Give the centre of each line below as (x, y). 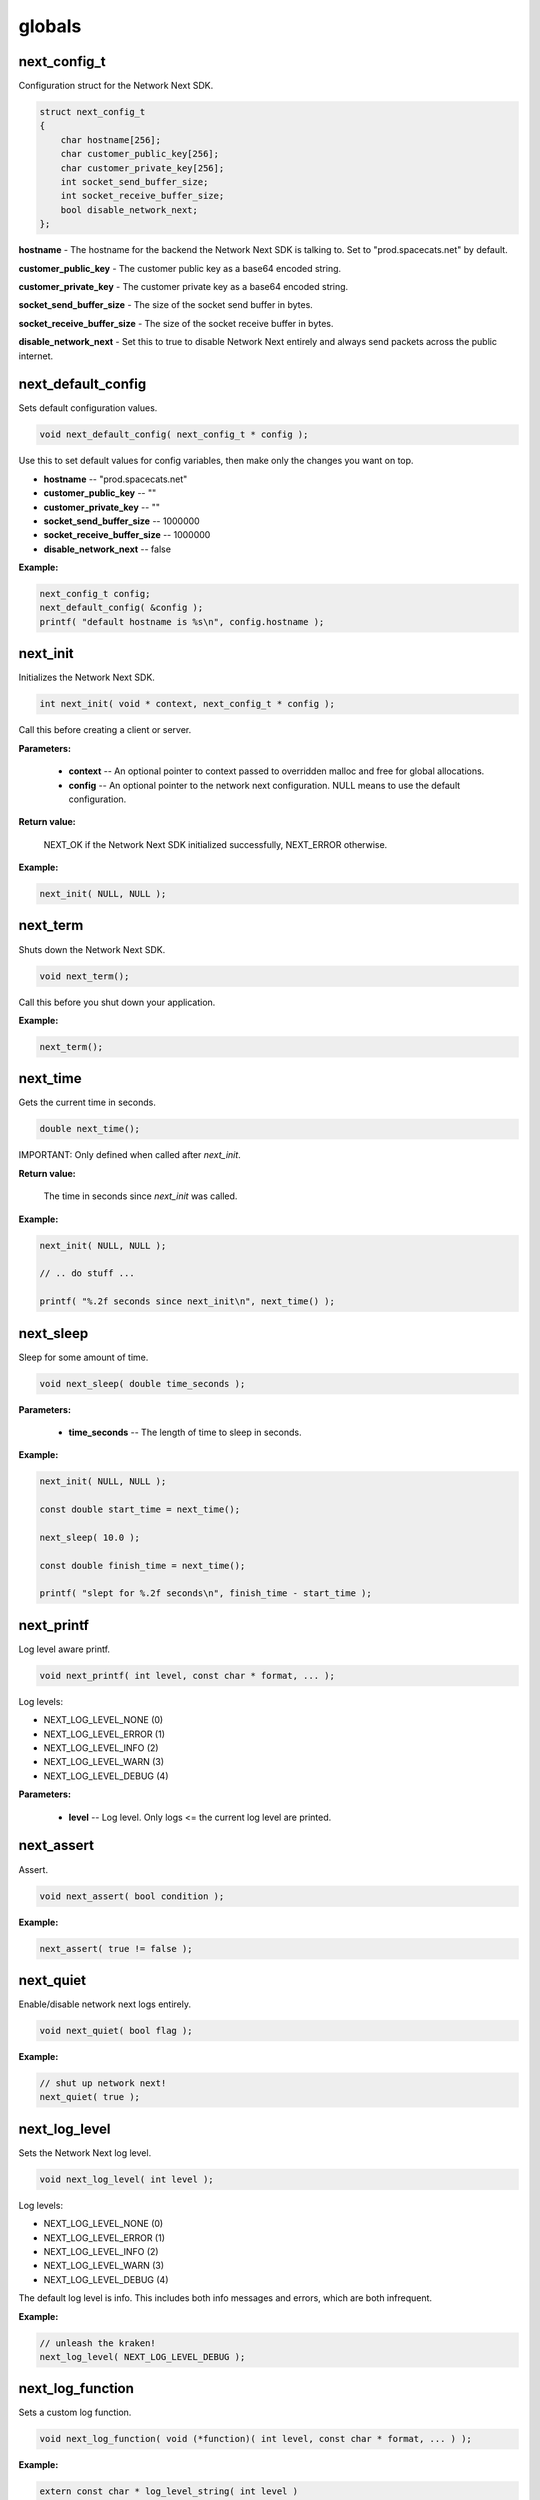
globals (50, 26)
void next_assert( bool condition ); (132, 1896)
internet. (36, 356)
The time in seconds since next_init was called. (140, 1196)
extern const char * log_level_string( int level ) (169, 2491)
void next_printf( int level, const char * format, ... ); (187, 1675)
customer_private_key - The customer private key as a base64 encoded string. (183, 286)
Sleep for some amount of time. (83, 1357)
